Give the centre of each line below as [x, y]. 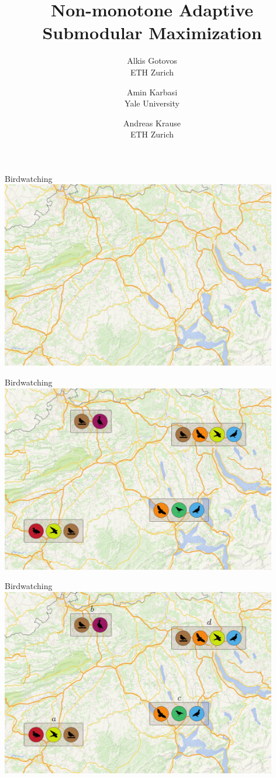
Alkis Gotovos [152, 61]
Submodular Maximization [152, 32]
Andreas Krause [152, 123]
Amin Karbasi [152, 92]
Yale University [152, 103]
